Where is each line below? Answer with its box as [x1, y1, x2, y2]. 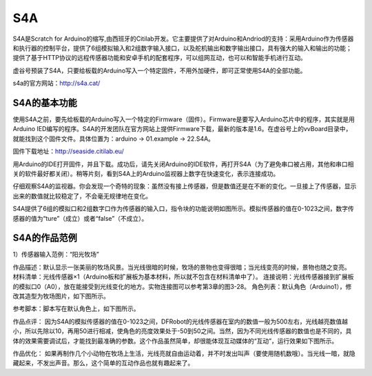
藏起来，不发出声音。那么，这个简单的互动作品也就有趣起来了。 [12, 359, 194, 367]
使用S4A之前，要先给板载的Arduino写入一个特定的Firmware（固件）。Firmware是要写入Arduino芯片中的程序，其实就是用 [12, 115, 355, 123]
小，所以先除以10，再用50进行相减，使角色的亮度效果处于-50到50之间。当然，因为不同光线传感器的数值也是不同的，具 [12, 327, 352, 335]
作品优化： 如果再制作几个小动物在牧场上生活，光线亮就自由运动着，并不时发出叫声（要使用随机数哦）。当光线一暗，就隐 [12, 349, 355, 357]
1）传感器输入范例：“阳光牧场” [12, 250, 100, 259]
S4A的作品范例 [12, 232, 77, 244]
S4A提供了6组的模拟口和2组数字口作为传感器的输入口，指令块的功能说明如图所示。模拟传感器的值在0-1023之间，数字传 [12, 204, 354, 213]
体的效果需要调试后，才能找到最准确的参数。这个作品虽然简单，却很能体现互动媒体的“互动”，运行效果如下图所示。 [12, 337, 338, 345]
